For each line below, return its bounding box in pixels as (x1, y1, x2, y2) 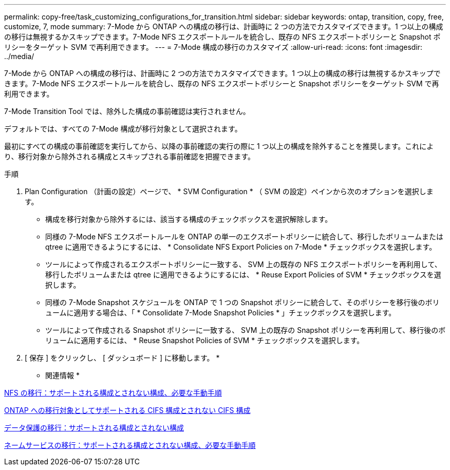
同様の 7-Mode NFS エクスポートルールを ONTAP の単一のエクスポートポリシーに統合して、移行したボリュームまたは (45, 232, 443, 241)
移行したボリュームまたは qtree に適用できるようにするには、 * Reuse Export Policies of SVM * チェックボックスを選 (45, 270, 441, 279)
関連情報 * (45, 371, 80, 380)
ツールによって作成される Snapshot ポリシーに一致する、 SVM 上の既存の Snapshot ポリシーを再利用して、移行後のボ (45, 326, 446, 334)
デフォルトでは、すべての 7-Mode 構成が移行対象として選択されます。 (4, 124, 242, 133)
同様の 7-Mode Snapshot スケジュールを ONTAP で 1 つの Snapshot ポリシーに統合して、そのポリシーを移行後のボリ (45, 298, 440, 307)
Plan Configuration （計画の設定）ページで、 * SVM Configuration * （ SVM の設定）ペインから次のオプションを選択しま (25, 187, 434, 196)
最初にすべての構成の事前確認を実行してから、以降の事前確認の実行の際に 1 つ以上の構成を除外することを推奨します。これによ (4, 142, 434, 151)
